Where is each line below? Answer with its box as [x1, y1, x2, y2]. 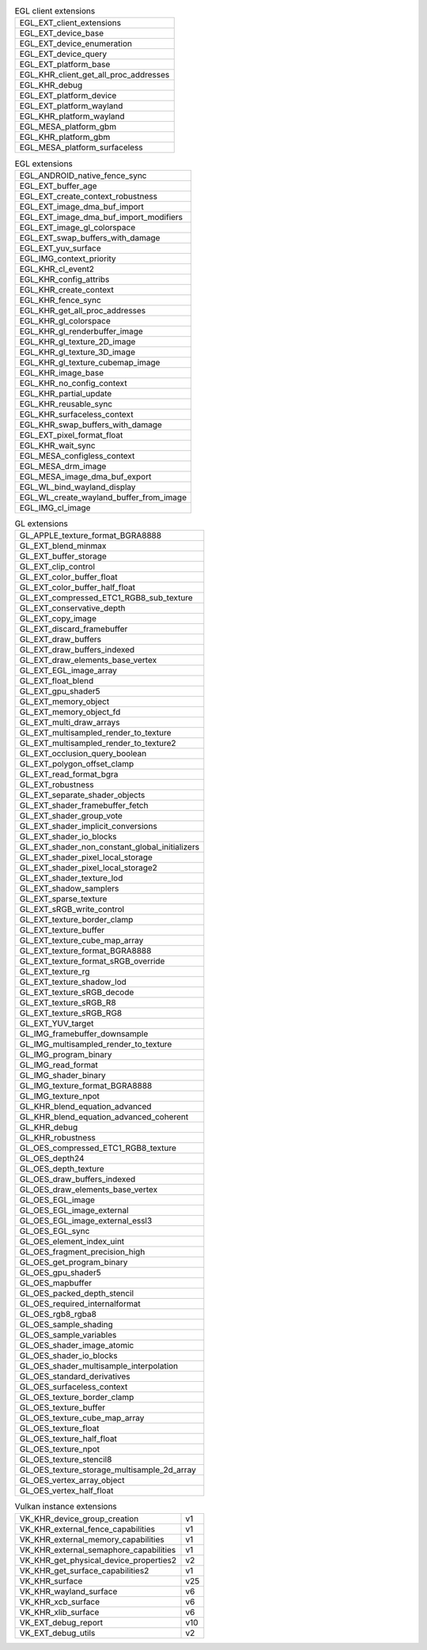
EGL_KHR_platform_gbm [19, 131, 111, 142]
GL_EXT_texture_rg [19, 966, 90, 977]
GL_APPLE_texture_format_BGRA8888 [19, 530, 162, 541]
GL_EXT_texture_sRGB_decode [19, 987, 134, 998]
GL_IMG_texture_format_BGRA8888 [19, 1080, 153, 1092]
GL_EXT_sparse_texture [19, 894, 108, 905]
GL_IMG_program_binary [19, 1049, 112, 1060]
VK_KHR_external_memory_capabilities [19, 1534, 165, 1545]
